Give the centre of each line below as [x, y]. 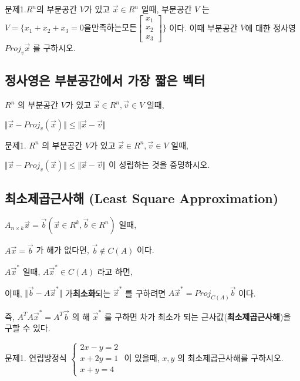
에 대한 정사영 [270, 27]
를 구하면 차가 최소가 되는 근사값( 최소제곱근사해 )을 [198, 316]
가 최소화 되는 [88, 293]
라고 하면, [115, 271]
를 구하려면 [146, 293]
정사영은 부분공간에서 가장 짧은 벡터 [105, 80]
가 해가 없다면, [63, 250]
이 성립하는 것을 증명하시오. [159, 165]
